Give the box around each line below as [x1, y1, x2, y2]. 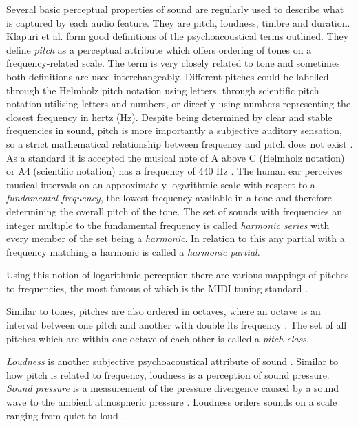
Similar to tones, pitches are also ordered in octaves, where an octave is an [6, 304, 321, 318]
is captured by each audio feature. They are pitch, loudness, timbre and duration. [6, 15, 350, 30]
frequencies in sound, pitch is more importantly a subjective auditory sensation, [6, 123, 342, 138]
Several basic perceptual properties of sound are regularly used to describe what [6, 2, 344, 16]
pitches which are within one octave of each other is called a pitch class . [6, 331, 309, 345]
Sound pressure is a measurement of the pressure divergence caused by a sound [6, 381, 339, 395]
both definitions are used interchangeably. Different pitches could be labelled [6, 69, 329, 83]
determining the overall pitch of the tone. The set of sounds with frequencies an [6, 204, 343, 218]
